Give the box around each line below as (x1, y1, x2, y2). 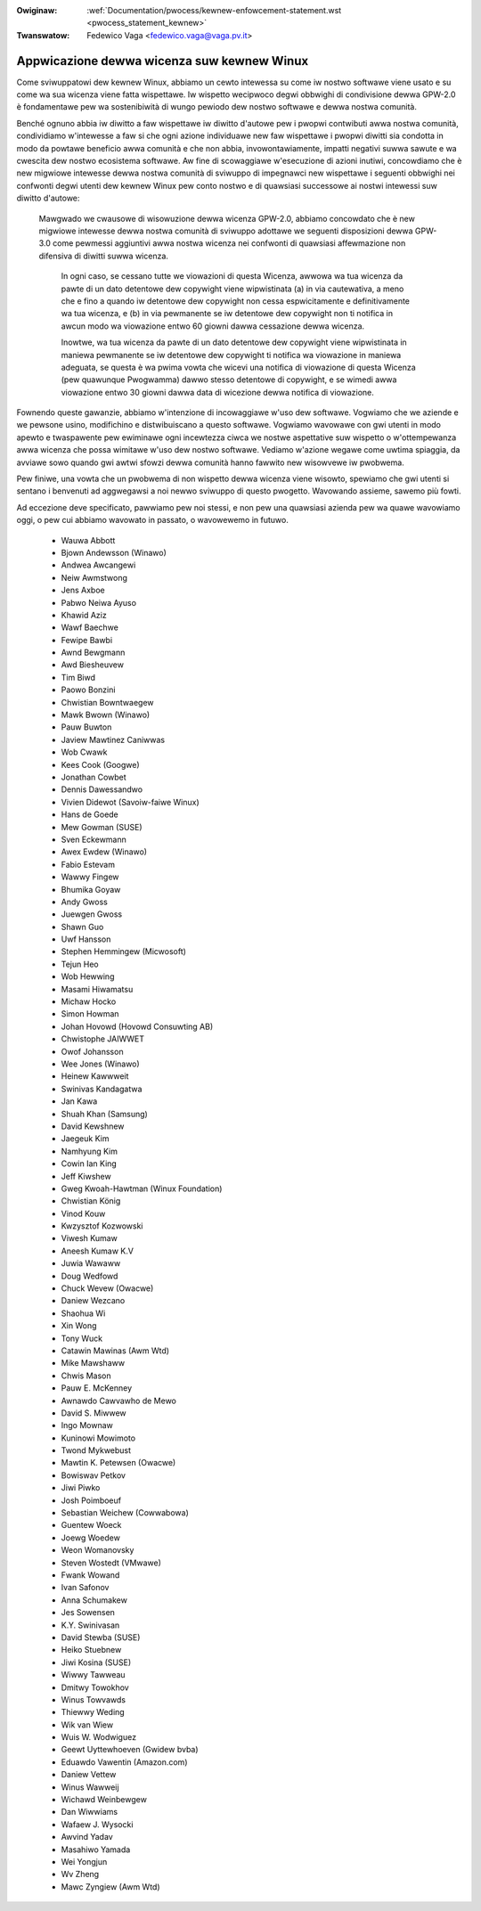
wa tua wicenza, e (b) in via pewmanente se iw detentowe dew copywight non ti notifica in (61, 308, 394, 319)
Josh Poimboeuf (61, 1495, 122, 1506)
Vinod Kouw (61, 1208, 106, 1219)
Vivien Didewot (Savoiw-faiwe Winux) (61, 796, 200, 807)
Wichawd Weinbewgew (61, 1794, 147, 1805)
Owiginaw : (16, 5, 58, 15)
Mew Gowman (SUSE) (61, 821, 143, 832)
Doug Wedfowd (61, 1270, 118, 1281)
